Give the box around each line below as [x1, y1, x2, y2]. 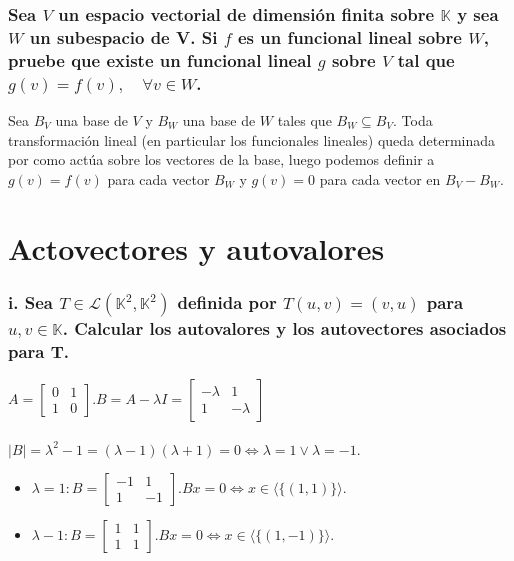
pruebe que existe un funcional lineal [8, 47, 312, 72]
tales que [277, 109, 332, 130]
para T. [8, 338, 70, 363]
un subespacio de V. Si [29, 24, 218, 49]
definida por [177, 289, 277, 314]
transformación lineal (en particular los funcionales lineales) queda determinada [8, 129, 496, 150]
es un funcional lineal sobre [237, 24, 462, 49]
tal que [397, 47, 455, 72]
